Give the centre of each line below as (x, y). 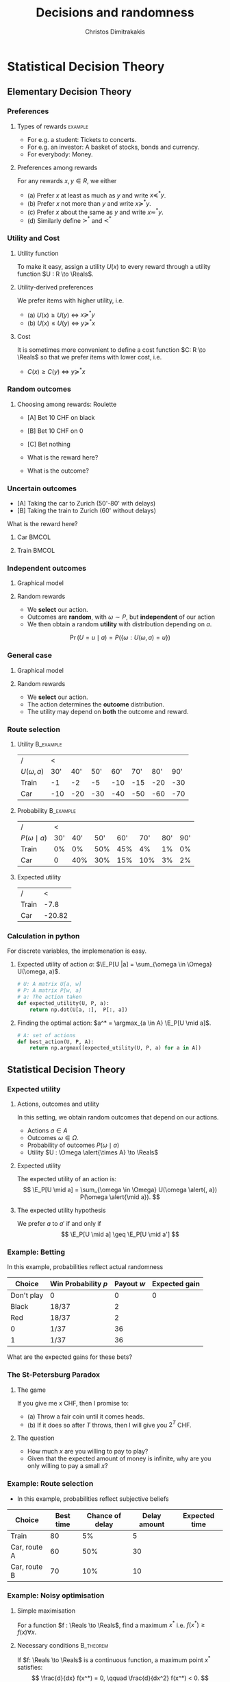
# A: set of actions (46, 1035)
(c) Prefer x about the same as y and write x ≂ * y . (95, 211)
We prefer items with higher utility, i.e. (71, 300)
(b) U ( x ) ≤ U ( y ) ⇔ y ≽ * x (61, 322)
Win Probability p (79, 1284)
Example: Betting (36, 1252)
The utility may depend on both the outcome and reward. (108, 711)
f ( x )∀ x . (27, 1632)
